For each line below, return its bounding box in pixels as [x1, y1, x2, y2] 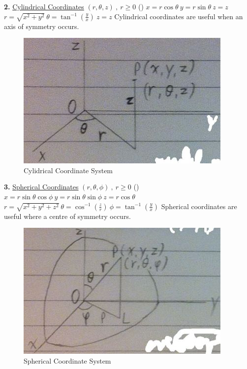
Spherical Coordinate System [24, 355, 111, 366]
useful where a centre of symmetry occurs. [4, 211, 131, 221]
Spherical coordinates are [161, 201, 237, 211]
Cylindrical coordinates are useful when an [114, 11, 243, 21]
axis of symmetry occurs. [4, 21, 79, 31]
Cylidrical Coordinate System [24, 165, 113, 175]
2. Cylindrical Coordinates [4, 1, 84, 11]
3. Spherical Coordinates [4, 182, 79, 192]
